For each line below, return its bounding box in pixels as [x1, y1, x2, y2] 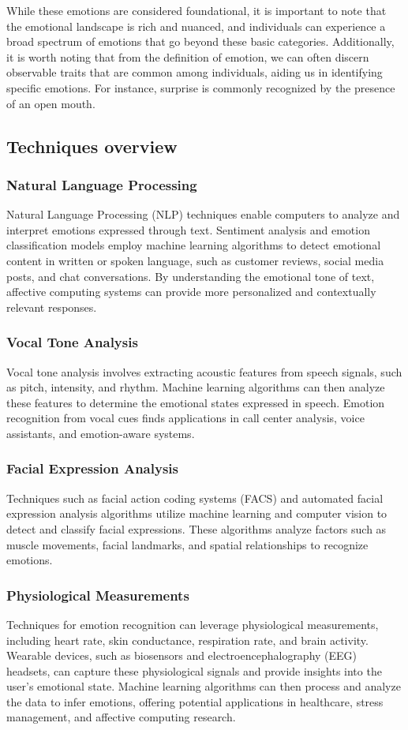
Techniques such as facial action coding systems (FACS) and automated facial [6, 489, 384, 506]
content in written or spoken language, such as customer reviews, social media [6, 252, 384, 268]
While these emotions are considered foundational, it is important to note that [6, 2, 387, 18]
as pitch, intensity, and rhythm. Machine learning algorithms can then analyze [6, 379, 385, 395]
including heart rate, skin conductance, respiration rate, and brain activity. [6, 631, 369, 648]
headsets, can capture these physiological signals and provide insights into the [6, 662, 382, 679]
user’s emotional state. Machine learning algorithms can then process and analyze [6, 678, 401, 694]
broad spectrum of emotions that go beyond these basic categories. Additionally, [6, 33, 395, 50]
